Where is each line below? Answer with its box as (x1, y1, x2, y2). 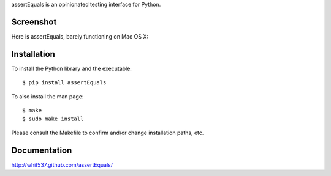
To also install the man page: (11, 92, 84, 100)
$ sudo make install (22, 116, 84, 122)
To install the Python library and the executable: (11, 65, 132, 72)
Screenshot (11, 16, 57, 27)
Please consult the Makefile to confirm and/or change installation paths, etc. (11, 129, 204, 136)
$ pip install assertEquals (22, 79, 107, 86)
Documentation (11, 145, 72, 155)
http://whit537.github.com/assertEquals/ (11, 161, 113, 168)
